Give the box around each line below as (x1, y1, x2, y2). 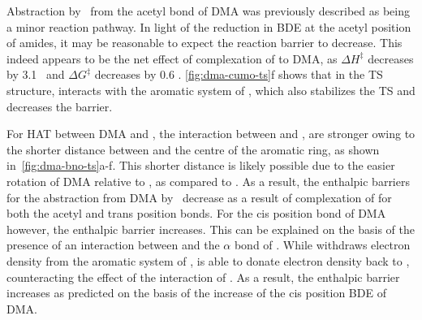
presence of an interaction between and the (6, 236, 220, 253)
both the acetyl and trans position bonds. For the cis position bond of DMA (6, 205, 386, 222)
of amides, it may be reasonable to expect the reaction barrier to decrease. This (6, 34, 403, 51)
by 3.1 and (6, 66, 65, 83)
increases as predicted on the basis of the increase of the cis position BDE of (6, 284, 386, 301)
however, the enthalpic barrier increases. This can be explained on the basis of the (6, 220, 416, 237)
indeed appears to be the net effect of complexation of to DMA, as (6, 50, 338, 67)
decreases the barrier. (6, 97, 113, 115)
